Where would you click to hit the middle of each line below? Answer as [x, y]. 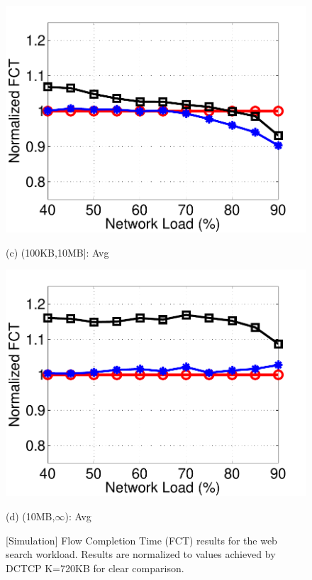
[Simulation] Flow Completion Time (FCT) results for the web [141, 540]
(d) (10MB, [30, 516]
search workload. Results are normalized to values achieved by [141, 554]
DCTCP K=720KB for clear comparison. [95, 568]
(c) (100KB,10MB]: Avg [57, 252]
